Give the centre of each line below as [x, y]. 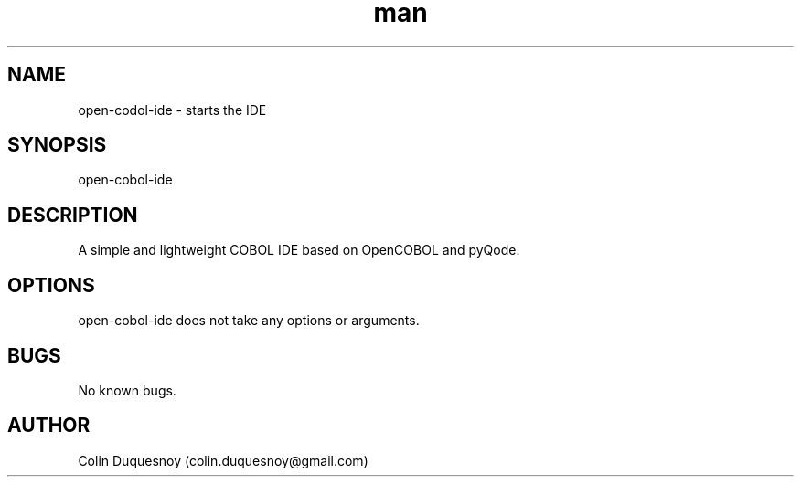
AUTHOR [49, 426]
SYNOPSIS [57, 145]
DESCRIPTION [73, 215]
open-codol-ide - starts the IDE [172, 110]
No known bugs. [127, 390]
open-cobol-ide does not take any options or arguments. [249, 321]
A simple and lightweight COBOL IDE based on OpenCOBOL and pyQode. [299, 250]
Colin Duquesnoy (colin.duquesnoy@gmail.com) [223, 460]
